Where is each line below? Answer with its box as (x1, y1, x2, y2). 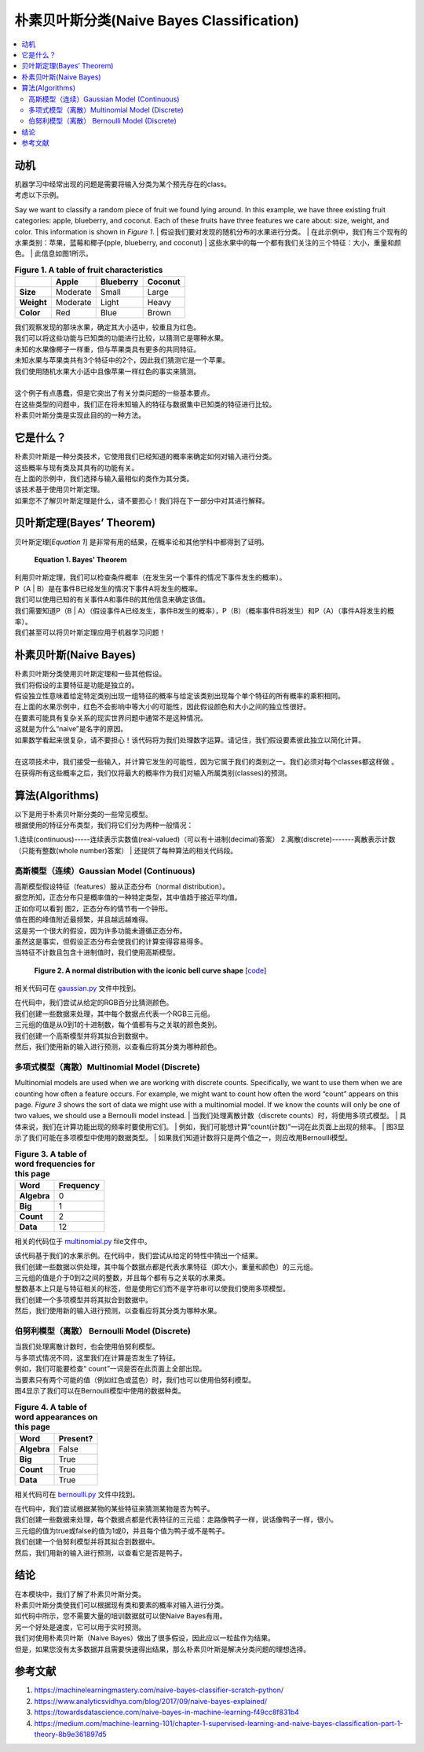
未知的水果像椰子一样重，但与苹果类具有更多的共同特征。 (14, 344, 200, 354)
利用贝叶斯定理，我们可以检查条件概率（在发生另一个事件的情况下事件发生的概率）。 (14, 572, 287, 582)
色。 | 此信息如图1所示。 (14, 248, 93, 259)
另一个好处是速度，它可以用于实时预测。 (14, 1622, 145, 1632)
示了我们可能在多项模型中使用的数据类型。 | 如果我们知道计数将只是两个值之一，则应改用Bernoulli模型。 (14, 1133, 353, 1143)
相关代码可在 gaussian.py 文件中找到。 (14, 984, 141, 993)
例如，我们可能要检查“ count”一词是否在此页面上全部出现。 (14, 1364, 207, 1374)
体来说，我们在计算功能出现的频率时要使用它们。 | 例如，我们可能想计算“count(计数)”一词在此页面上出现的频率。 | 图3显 (14, 1121, 404, 1132)
